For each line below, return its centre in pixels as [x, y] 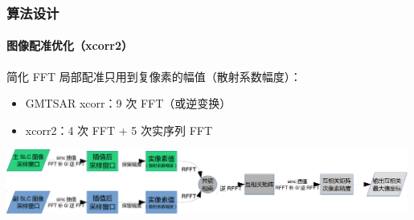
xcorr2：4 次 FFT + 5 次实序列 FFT [119, 130]
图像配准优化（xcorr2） [70, 45]
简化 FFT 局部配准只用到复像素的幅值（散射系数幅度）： [154, 76]
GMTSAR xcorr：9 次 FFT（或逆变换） [128, 103]
